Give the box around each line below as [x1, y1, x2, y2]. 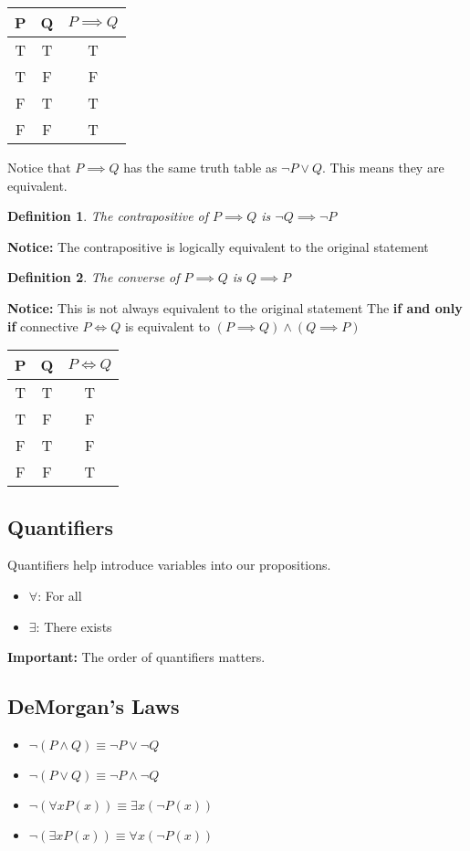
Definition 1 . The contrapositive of [7, 206, 209, 226]
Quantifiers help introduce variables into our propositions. [7, 555, 331, 574]
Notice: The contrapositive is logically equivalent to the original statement [7, 236, 429, 256]
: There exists [36, 616, 112, 636]
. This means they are [322, 158, 444, 176]
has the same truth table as [123, 158, 277, 176]
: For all [37, 585, 82, 604]
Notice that [7, 158, 71, 176]
